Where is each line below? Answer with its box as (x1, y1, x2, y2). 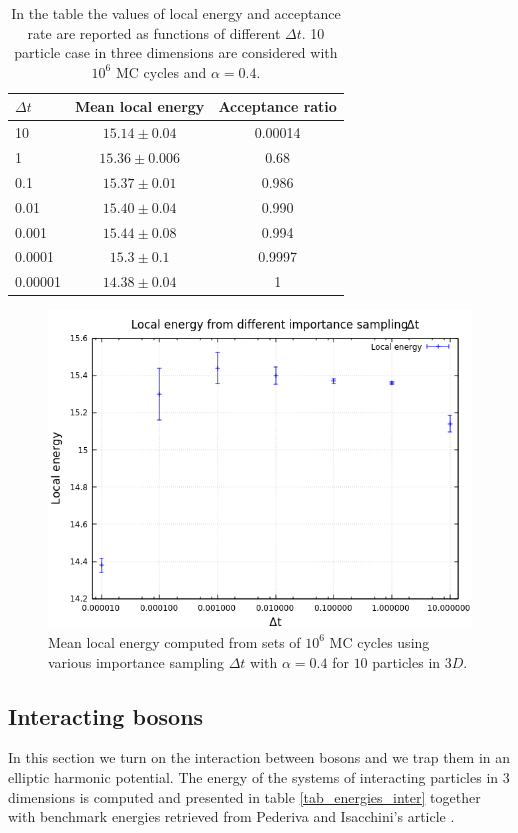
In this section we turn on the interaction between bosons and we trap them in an (8, 747, 511, 768)
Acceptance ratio (218, 96, 337, 117)
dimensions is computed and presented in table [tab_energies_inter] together (8, 786, 481, 807)
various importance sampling (48, 651, 225, 672)
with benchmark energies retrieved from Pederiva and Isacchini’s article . (8, 806, 455, 827)
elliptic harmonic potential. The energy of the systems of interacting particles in (8, 766, 499, 787)
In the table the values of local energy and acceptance (11, 3, 341, 23)
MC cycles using (329, 631, 430, 652)
